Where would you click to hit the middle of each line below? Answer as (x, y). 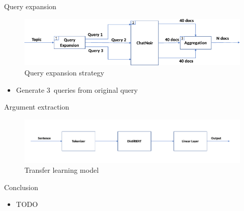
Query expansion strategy (64, 73)
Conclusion (21, 187)
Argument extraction (37, 107)
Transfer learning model (62, 170)
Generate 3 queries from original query (77, 89)
